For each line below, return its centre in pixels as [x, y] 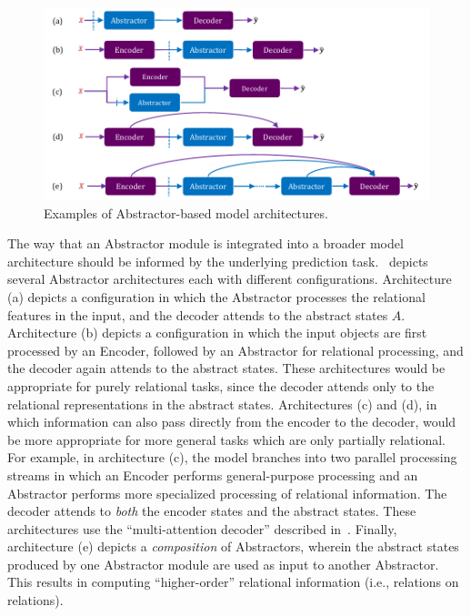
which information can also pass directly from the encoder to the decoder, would [232, 422]
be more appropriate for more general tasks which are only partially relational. [226, 439]
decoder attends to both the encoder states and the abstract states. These [212, 511]
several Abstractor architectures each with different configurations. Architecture [230, 279]
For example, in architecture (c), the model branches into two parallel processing [232, 457]
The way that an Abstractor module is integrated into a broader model [205, 243]
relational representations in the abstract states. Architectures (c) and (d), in [222, 404]
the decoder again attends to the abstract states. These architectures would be [226, 368]
